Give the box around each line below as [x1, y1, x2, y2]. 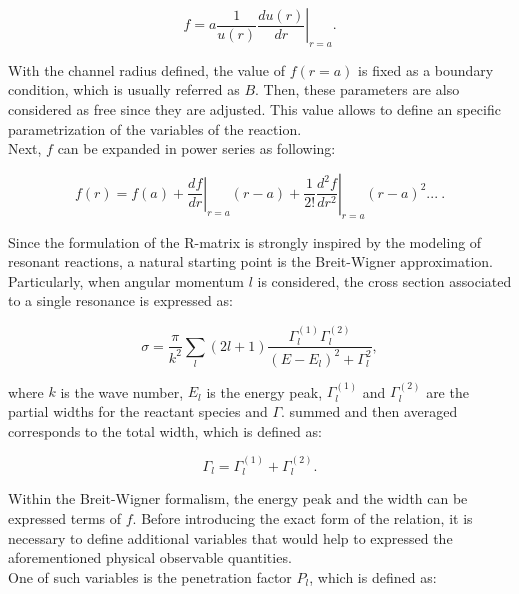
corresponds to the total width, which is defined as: [8, 420, 322, 441]
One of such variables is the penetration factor [8, 566, 292, 587]
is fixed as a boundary [358, 59, 494, 80]
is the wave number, [60, 381, 184, 402]
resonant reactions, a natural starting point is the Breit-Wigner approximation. [8, 251, 493, 272]
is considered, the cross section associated [257, 270, 512, 291]
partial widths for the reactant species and [8, 400, 268, 421]
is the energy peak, [206, 381, 323, 402]
